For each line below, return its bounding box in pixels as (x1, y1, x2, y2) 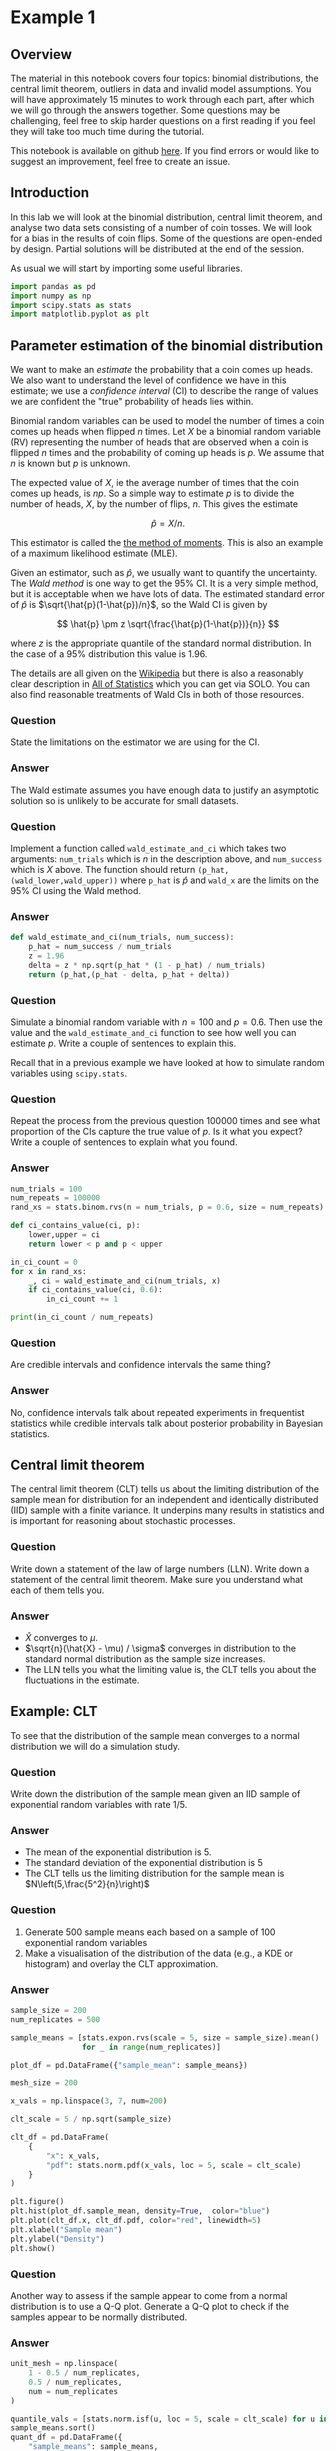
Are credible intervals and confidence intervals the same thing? (10, 1359, 272, 1371)
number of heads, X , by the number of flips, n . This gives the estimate (10, 498, 298, 510)
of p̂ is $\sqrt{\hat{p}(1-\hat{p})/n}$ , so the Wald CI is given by (10, 599, 268, 611)
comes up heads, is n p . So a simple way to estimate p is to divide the (10, 487, 295, 500)
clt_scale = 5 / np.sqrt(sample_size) (10, 2114, 172, 2125)
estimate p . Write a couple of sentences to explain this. (10, 1037, 237, 1049)
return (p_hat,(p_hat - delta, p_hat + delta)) (28, 969, 230, 980)
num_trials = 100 (10, 1184, 83, 1194)
